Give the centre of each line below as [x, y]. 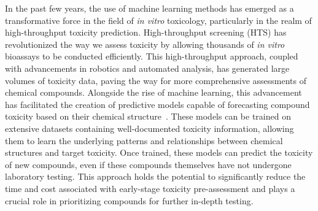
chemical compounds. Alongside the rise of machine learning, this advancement [153, 92]
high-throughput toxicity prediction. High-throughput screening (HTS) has [146, 32]
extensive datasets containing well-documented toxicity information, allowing [149, 128]
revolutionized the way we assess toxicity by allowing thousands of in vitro [145, 44]
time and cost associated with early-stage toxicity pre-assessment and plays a [150, 188]
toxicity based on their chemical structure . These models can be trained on [148, 116]
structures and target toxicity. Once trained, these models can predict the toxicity [159, 152]
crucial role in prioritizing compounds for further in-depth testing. [129, 200]
